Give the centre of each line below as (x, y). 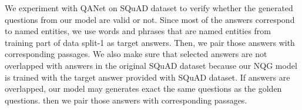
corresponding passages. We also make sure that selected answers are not (136, 54)
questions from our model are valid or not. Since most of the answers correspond (150, 19)
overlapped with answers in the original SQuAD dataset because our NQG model (151, 65)
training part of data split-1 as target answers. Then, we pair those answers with (150, 42)
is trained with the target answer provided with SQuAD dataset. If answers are (147, 77)
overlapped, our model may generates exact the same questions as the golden (143, 89)
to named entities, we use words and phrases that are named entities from (138, 31)
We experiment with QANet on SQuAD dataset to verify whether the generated (149, 8)
